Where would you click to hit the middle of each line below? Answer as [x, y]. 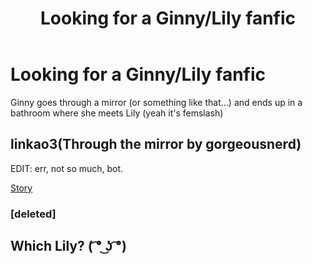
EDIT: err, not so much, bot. [67, 168]
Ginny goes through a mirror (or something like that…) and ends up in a [156, 102]
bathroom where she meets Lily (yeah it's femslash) [117, 113]
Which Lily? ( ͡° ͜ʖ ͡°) [68, 246]
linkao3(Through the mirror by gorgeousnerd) [156, 144]
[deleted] [33, 214]
